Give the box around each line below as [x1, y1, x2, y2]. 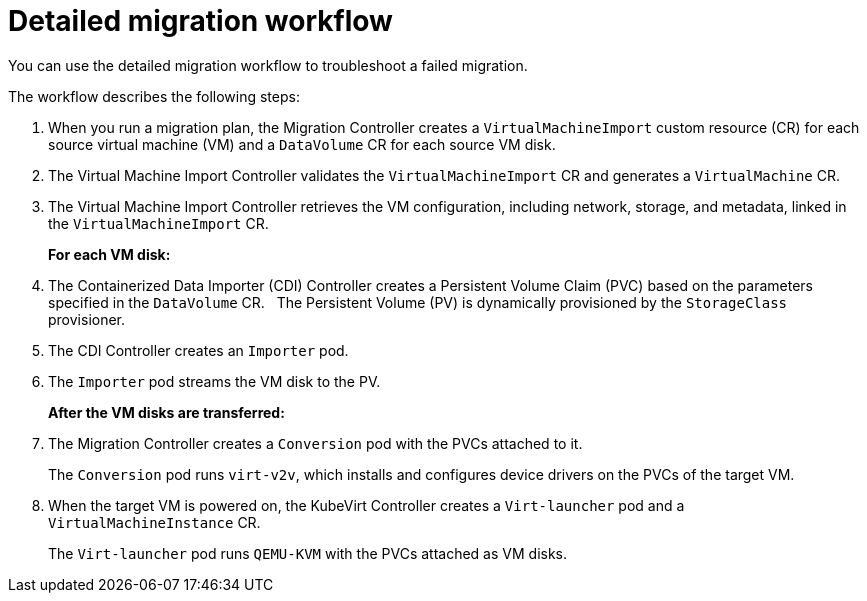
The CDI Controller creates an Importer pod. [48, 341, 349, 359]
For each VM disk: [48, 245, 171, 263]
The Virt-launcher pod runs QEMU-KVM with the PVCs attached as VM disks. [48, 544, 568, 562]
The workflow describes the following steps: [8, 87, 300, 105]
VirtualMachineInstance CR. [48, 513, 261, 531]
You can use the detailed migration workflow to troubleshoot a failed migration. [8, 56, 528, 74]
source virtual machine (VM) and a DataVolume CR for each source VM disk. [48, 135, 556, 153]
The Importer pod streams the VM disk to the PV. [48, 372, 381, 390]
